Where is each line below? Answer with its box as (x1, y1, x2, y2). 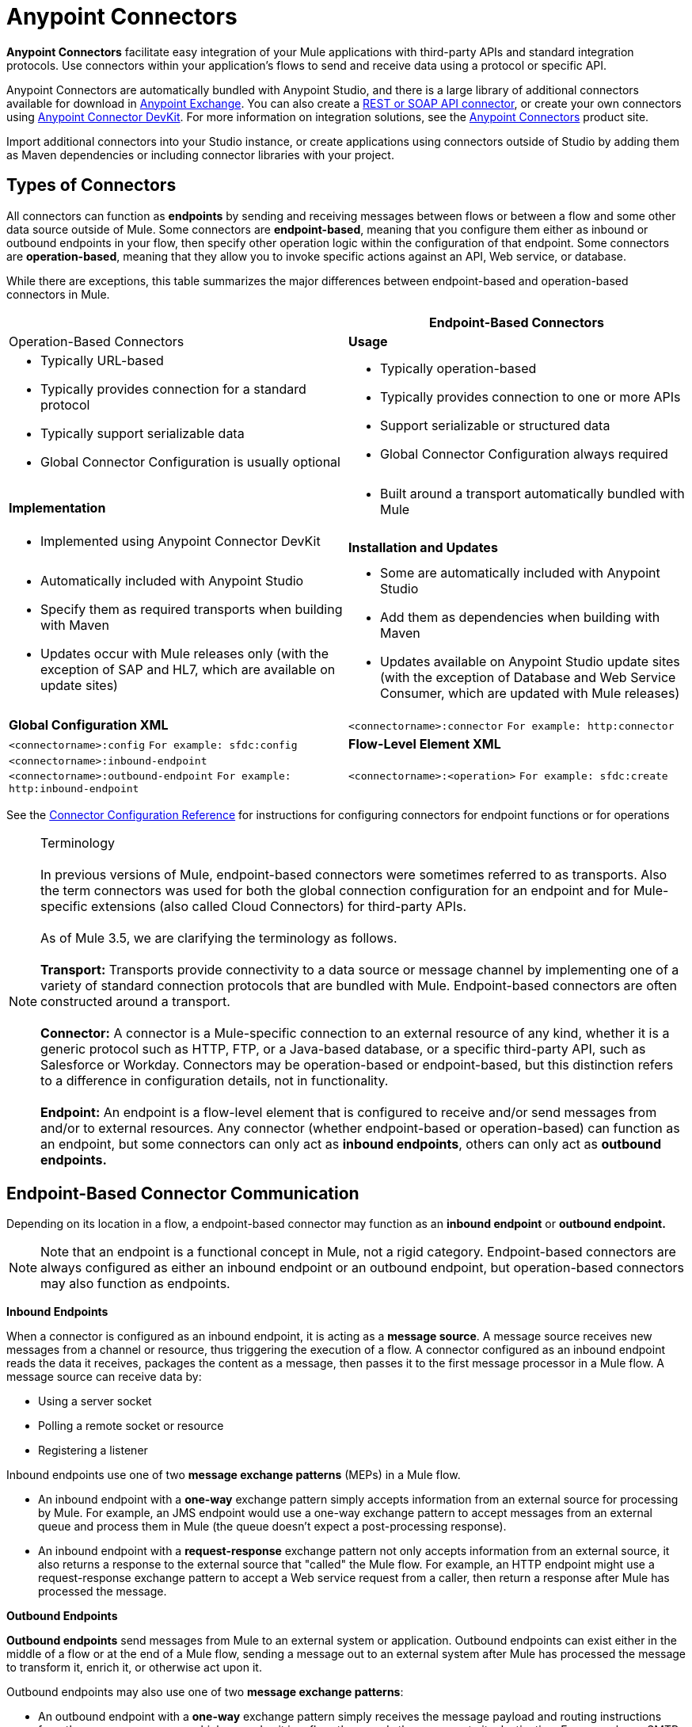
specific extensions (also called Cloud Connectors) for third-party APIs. (40, 898, 467, 914)
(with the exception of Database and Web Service (380, 669, 676, 685)
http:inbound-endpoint (9, 782, 139, 795)
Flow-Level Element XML (348, 735, 501, 752)
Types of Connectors (6, 175, 177, 196)
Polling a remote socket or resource (38, 1419, 224, 1433)
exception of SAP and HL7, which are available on (40, 661, 336, 677)
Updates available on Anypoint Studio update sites (380, 653, 680, 669)
